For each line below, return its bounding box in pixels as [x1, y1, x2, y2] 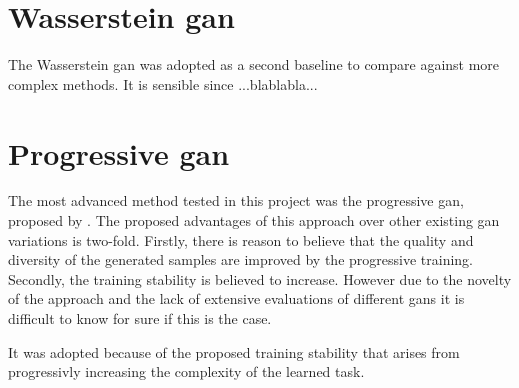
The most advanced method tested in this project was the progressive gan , [8, 190, 464, 211]
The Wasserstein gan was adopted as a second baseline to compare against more [8, 54, 500, 75]
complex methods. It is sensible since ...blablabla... [8, 73, 318, 94]
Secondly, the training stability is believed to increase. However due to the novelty [8, 268, 512, 289]
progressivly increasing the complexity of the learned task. [8, 361, 365, 382]
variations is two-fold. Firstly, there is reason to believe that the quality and [8, 229, 474, 250]
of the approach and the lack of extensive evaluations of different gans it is [8, 288, 465, 309]
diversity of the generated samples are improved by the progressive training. [8, 249, 473, 270]
